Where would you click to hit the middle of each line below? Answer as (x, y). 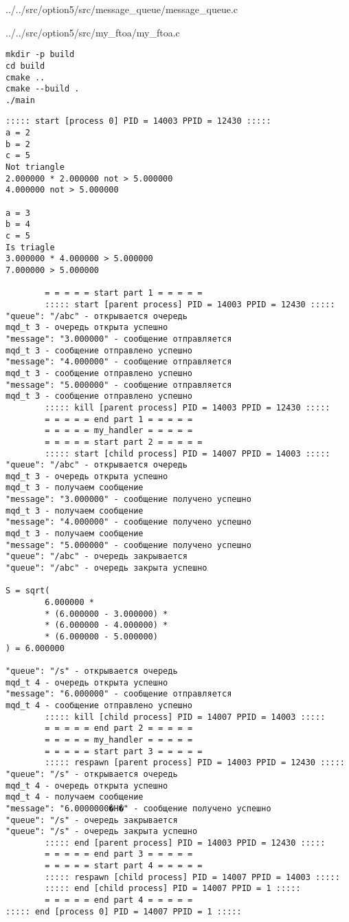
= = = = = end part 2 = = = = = (119, 728)
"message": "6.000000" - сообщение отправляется (119, 694)
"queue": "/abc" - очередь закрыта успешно (106, 568)
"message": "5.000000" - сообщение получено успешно (128, 545)
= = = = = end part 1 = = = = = (119, 419)
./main (20, 100)
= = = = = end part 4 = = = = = (119, 900)
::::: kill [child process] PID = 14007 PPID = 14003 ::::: (185, 717)
